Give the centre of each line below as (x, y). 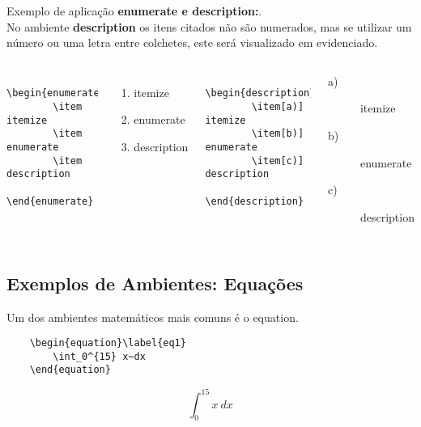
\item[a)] (278, 107)
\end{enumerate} (50, 201)
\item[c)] (278, 161)
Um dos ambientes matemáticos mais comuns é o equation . (153, 317)
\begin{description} (260, 93)
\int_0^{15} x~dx (99, 356)
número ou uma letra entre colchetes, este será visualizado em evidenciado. (192, 42)
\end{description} (255, 201)
